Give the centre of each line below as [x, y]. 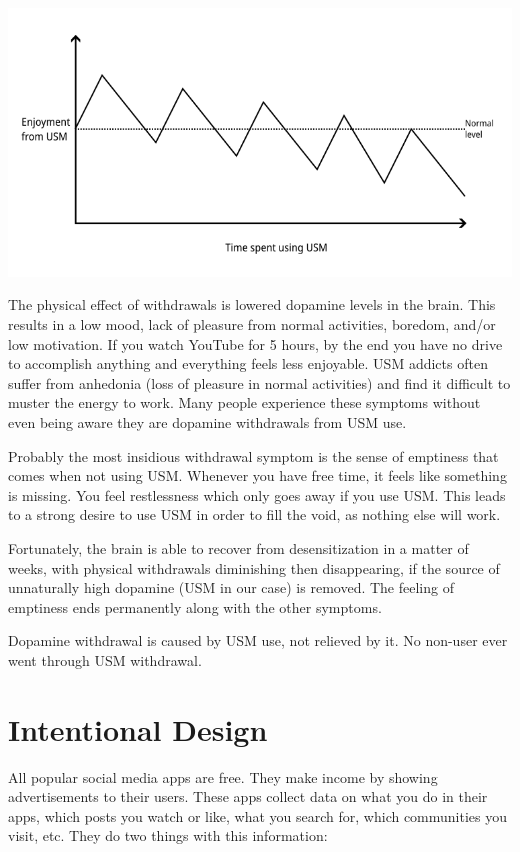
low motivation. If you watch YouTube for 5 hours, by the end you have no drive [255, 343]
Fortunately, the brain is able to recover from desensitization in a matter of [238, 547]
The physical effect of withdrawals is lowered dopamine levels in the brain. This [252, 304]
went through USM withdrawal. [105, 659]
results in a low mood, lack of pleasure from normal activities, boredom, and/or [252, 323]
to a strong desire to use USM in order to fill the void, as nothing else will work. [254, 514]
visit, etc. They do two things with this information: [168, 835]
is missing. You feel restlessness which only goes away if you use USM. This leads [257, 494]
